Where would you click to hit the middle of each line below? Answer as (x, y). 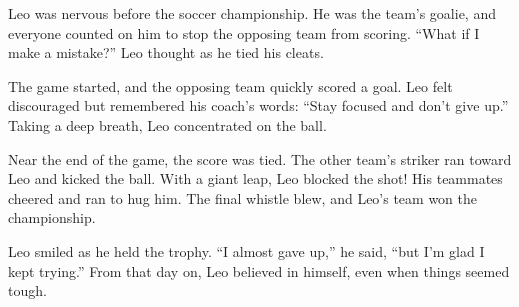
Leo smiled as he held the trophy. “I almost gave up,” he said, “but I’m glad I (246, 250)
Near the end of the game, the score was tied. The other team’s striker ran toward (260, 158)
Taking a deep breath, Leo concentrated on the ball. (167, 124)
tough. (27, 290)
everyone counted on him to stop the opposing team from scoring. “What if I (244, 32)
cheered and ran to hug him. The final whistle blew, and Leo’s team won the (243, 197)
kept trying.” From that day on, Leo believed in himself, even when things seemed (259, 270)
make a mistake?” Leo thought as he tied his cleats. (166, 52)
